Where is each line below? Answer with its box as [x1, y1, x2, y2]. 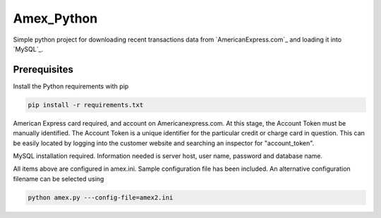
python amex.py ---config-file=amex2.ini [28, 193, 174, 201]
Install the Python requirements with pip [13, 82, 129, 90]
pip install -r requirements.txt [28, 101, 144, 109]
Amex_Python [13, 11, 98, 26]
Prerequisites [13, 63, 73, 75]
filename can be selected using [13, 174, 104, 183]
